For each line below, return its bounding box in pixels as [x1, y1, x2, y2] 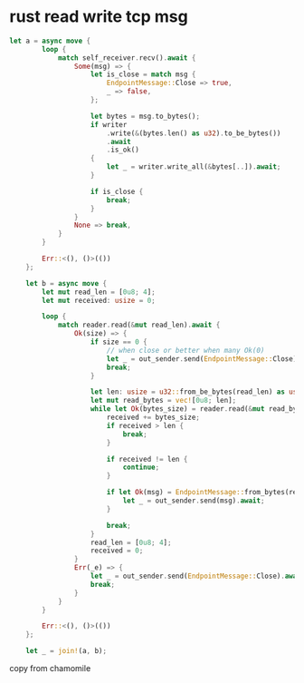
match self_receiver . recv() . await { [57, 53, 196, 63]
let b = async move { [25, 278, 107, 288]
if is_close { [90, 187, 144, 196]
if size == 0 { [90, 337, 147, 346]
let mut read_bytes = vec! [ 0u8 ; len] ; [90, 396, 237, 405]
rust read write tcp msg [9, 6, 188, 27]
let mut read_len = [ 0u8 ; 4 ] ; [42, 288, 156, 297]
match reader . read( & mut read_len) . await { [57, 320, 221, 330]
